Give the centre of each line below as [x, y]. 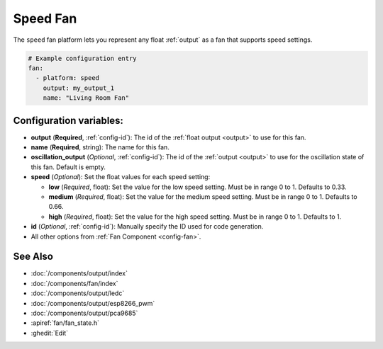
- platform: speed [67, 78]
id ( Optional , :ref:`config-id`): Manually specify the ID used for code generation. [147, 227]
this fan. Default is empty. [68, 167]
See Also [33, 257]
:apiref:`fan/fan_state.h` [65, 323]
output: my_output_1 [79, 88]
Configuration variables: [68, 120]
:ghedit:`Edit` [50, 333]
